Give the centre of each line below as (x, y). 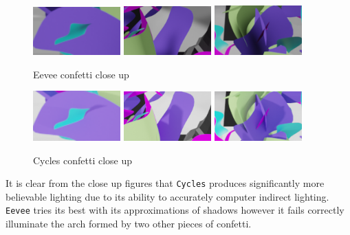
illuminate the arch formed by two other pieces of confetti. (129, 224)
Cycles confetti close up (83, 160)
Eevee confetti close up (81, 74)
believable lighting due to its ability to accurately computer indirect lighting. (167, 196)
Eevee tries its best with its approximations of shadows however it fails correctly (175, 210)
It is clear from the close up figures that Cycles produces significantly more (165, 183)
